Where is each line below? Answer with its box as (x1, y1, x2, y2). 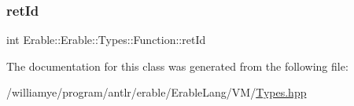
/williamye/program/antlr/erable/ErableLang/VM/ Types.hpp (6, 84, 307, 101)
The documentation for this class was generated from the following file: (6, 57, 348, 74)
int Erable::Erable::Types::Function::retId (6, 31, 206, 48)
